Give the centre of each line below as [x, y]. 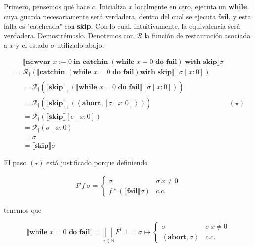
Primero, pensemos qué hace [47, 6]
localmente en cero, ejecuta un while [191, 6]
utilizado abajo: [80, 45]
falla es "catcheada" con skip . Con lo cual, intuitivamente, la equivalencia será [122, 26]
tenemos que [23, 210]
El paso [15, 162]
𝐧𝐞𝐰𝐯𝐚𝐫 [38, 62]
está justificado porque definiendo [97, 162]
